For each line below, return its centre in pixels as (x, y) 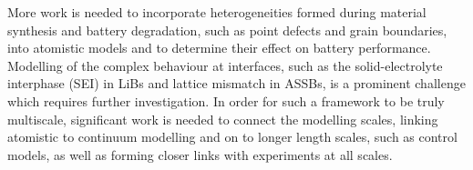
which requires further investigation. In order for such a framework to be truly (226, 100)
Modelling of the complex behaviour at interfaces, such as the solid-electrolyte (225, 65)
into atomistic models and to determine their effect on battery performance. (219, 48)
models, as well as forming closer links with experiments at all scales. (200, 154)
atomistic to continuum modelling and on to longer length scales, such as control (232, 137)
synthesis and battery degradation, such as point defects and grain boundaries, (227, 30)
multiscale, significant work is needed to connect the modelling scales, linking (223, 119)
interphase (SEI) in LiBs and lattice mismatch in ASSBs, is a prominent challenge (236, 83)
